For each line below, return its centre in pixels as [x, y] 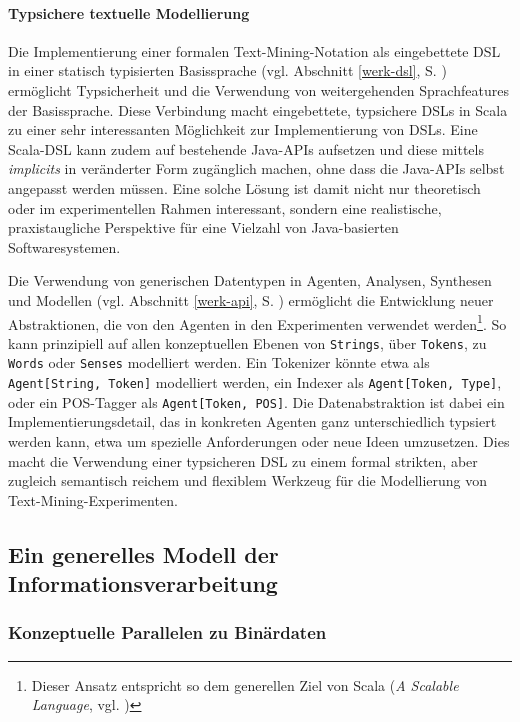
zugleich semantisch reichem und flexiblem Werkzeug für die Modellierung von [248, 480]
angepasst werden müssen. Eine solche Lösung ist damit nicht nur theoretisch [244, 187]
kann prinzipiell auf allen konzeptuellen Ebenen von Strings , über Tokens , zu [247, 342]
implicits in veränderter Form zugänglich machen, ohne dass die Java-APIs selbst [256, 168]
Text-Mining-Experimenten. [93, 499]
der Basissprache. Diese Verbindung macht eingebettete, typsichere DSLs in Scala [258, 109]
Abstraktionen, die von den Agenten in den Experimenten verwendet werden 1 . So [257, 322]
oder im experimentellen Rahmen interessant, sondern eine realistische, [225, 207]
